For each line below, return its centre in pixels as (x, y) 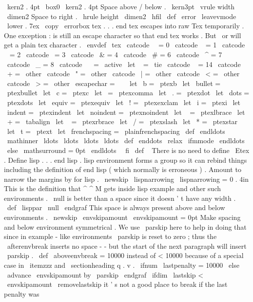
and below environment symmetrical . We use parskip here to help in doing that (125, 226)
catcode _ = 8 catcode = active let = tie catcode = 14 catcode (124, 64)
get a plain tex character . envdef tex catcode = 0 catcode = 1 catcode (125, 45)
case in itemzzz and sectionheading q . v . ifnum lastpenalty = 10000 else (122, 265)
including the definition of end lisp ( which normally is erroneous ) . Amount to (123, 169)
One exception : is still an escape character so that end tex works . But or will (123, 35)
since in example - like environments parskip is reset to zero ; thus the (110, 236)
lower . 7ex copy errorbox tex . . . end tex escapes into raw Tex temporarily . (126, 26)
